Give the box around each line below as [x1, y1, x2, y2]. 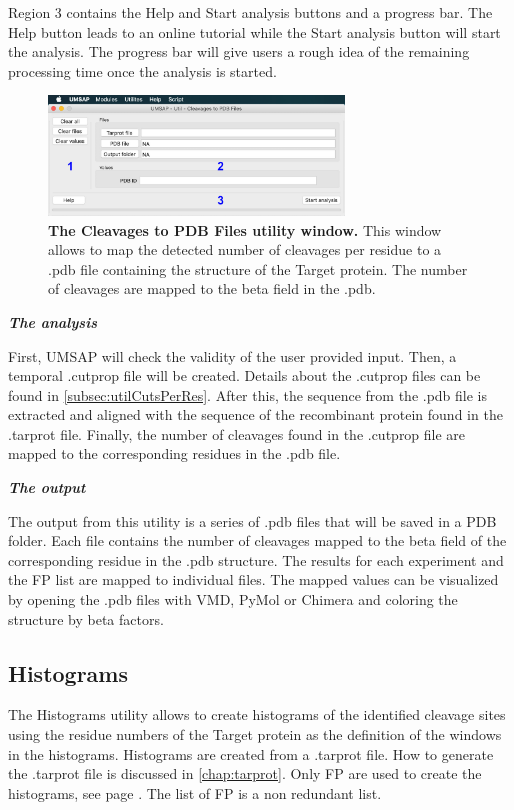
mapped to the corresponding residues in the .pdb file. [8, 443, 341, 464]
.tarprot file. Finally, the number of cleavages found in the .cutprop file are [8, 423, 466, 444]
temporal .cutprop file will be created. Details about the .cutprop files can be [8, 365, 481, 386]
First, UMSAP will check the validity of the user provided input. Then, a [8, 345, 457, 366]
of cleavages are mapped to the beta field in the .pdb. [48, 278, 376, 299]
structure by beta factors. [8, 608, 164, 629]
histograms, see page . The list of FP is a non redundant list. [8, 782, 382, 803]
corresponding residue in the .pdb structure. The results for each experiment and [8, 549, 504, 570]
